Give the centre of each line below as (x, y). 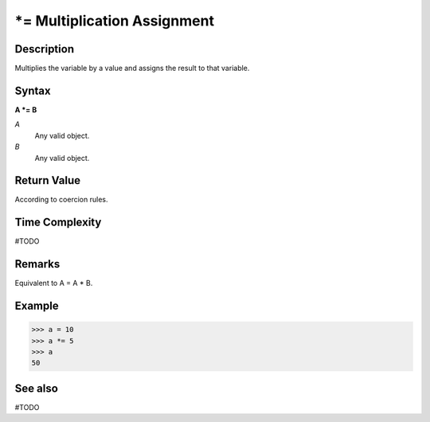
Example (37, 306)
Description (45, 49)
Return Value (48, 180)
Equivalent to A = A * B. (54, 283)
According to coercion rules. (61, 200)
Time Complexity (58, 223)
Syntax (33, 90)
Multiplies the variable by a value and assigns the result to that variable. (132, 68)
